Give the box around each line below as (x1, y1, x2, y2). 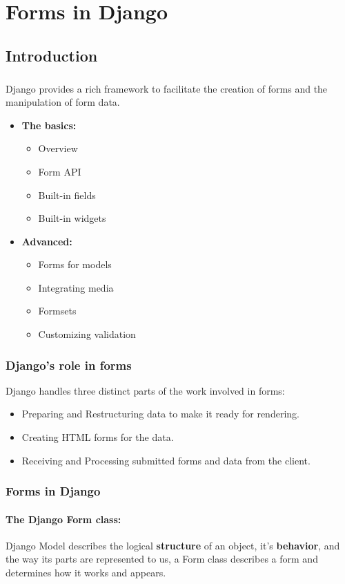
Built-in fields (38, 187, 96, 202)
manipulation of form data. (6, 95, 120, 109)
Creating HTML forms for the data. (21, 430, 174, 444)
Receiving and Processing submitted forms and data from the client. (21, 453, 310, 467)
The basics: (21, 117, 77, 132)
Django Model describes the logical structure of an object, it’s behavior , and (6, 538, 340, 552)
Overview (38, 141, 78, 156)
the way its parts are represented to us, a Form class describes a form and (6, 552, 318, 566)
